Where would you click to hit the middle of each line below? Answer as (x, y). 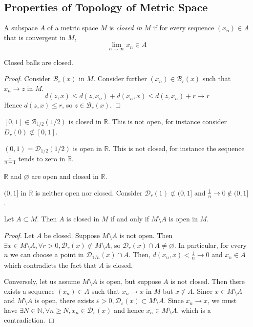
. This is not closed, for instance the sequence (177, 148)
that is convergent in (35, 37)
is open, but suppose (130, 281)
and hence (129, 310)
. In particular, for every (211, 245)
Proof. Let (19, 235)
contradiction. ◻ (29, 319)
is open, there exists (64, 300)
